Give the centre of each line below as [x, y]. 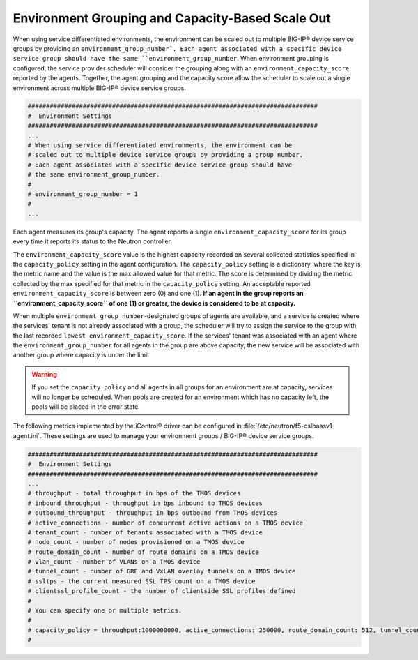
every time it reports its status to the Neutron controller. [92, 241]
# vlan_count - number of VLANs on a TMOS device [114, 562]
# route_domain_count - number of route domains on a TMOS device [143, 552]
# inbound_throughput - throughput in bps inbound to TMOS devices [145, 503]
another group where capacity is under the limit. [82, 355]
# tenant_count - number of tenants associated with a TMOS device [145, 532]
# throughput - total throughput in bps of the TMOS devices [134, 493]
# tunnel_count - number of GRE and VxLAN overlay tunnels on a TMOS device [162, 571]
